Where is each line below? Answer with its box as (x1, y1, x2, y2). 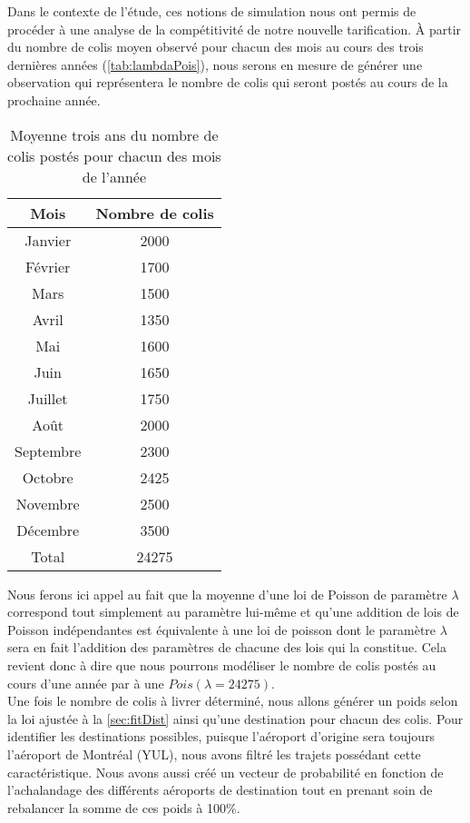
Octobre (22, 466, 73, 488)
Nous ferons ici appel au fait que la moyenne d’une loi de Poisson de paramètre (7, 584, 447, 603)
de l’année (82, 165, 147, 187)
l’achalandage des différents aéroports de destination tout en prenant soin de (7, 780, 433, 799)
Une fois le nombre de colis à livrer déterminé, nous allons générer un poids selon (7, 691, 458, 710)
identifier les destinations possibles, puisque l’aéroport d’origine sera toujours (7, 727, 436, 746)
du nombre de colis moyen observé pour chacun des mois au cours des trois (7, 37, 424, 56)
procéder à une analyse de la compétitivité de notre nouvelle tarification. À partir (7, 19, 462, 38)
